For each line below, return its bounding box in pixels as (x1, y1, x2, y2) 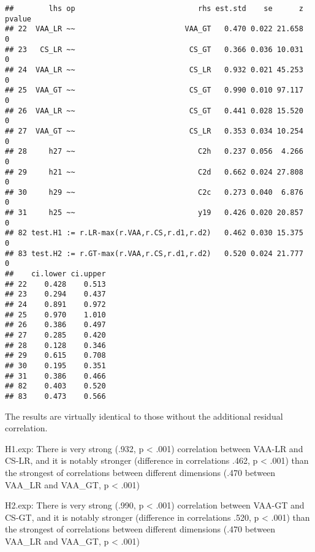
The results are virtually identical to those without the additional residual (5, 409, 283, 422)
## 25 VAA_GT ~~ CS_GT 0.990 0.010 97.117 (5, 86, 303, 95)
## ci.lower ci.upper (5, 270, 106, 279)
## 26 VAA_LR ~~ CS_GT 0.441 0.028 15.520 (5, 106, 303, 115)
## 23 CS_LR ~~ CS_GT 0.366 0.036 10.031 (5, 45, 303, 54)
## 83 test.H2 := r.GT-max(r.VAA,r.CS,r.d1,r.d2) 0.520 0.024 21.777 (5, 249, 303, 258)
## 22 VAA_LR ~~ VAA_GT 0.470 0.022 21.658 (5, 25, 303, 34)
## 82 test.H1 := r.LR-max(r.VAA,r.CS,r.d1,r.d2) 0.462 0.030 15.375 (5, 229, 303, 238)
